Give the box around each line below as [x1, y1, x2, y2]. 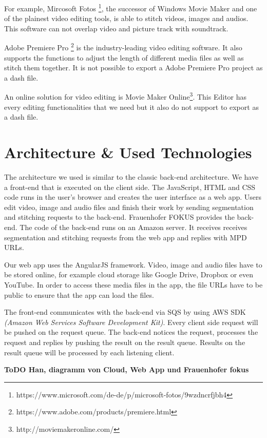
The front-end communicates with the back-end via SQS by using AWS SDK [4, 307, 246, 317]
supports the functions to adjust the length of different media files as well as [4, 52, 244, 63]
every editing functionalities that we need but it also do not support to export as [4, 101, 259, 112]
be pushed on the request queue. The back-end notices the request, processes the [4, 327, 258, 337]
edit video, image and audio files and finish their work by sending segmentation [4, 201, 254, 212]
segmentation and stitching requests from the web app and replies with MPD [4, 232, 247, 242]
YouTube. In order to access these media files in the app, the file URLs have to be [4, 279, 263, 290]
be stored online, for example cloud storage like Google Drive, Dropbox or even [4, 269, 254, 280]
